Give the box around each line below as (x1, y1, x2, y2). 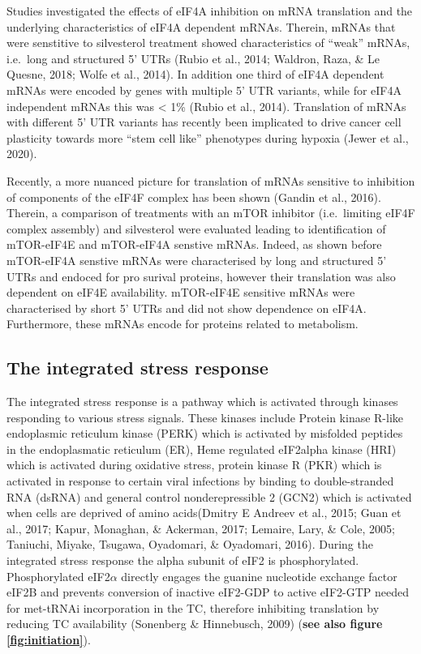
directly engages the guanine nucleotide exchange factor (121, 567, 397, 584)
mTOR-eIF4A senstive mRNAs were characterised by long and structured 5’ (6, 251, 387, 268)
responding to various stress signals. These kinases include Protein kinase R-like (6, 408, 404, 425)
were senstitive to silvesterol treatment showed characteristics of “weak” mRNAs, (6, 34, 410, 51)
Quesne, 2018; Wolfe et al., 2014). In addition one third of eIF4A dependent (6, 66, 384, 83)
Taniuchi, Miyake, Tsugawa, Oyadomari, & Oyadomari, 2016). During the (6, 536, 373, 553)
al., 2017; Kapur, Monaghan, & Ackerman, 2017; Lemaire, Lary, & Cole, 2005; (6, 519, 395, 536)
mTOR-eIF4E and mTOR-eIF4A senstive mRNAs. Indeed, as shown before (6, 236, 382, 253)
